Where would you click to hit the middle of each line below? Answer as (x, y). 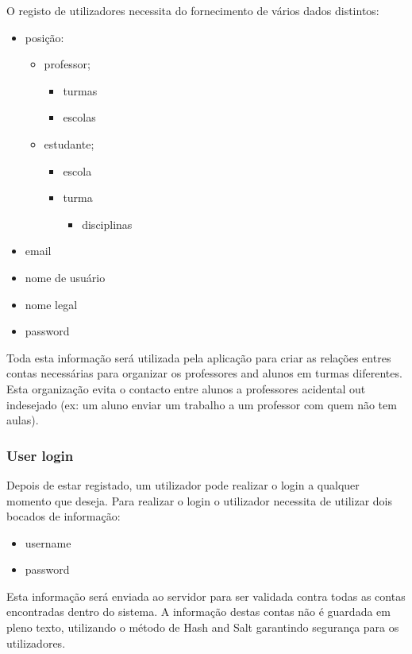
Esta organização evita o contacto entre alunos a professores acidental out (186, 388)
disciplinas (107, 224)
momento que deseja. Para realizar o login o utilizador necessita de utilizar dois (200, 500)
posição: (44, 37)
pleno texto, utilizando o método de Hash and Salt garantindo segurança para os (203, 627)
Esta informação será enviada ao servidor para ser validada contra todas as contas (206, 596)
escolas (79, 117)
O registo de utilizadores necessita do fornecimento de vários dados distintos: (193, 10)
